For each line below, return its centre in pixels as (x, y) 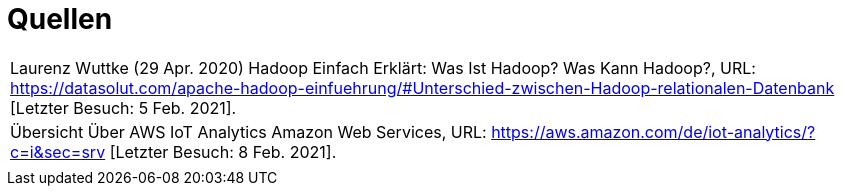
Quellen (60, 19)
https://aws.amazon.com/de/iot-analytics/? (653, 131)
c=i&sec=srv (58, 151)
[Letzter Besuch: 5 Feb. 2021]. (123, 107)
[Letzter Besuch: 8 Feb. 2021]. (223, 151)
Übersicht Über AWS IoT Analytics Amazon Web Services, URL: (248, 131)
